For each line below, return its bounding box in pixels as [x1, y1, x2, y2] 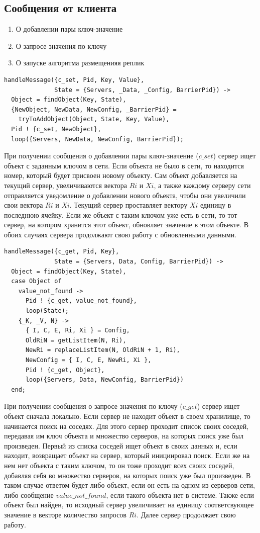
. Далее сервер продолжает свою [137, 509, 236, 519]
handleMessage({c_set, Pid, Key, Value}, [4, 76, 145, 83]
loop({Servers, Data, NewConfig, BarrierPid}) [25, 376, 184, 384]
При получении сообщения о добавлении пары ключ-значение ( [4, 150, 199, 161]
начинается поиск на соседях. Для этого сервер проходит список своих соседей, [4, 420, 249, 431]
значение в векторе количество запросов [4, 509, 126, 519]
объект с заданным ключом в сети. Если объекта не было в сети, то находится [4, 160, 244, 170]
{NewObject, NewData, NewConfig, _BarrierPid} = [11, 106, 177, 113]
